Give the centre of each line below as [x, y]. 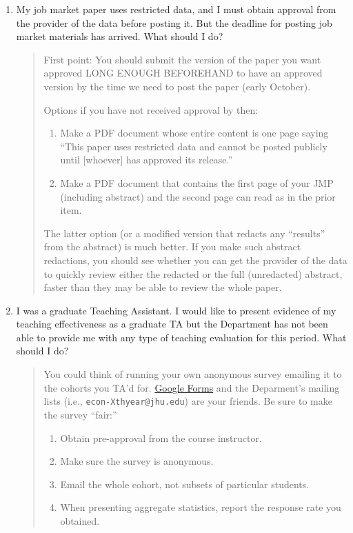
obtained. [80, 520]
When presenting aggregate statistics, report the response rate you [201, 507]
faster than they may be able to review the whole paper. [163, 287]
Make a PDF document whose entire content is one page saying [194, 133]
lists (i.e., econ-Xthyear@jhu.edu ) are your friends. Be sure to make [188, 401]
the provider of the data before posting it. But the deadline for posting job [174, 22]
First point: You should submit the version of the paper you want [182, 59]
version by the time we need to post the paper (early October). [177, 86]
